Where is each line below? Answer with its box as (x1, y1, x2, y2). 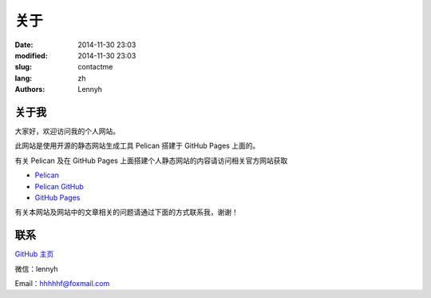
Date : (14, 40, 34, 50)
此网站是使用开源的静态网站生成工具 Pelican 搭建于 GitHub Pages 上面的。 (14, 141, 260, 151)
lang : (14, 73, 33, 83)
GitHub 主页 (14, 249, 54, 259)
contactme (77, 62, 113, 72)
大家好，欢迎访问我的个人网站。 (14, 126, 120, 136)
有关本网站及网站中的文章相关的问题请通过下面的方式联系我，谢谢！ (14, 208, 239, 217)
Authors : (14, 85, 45, 94)
